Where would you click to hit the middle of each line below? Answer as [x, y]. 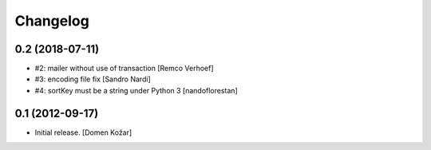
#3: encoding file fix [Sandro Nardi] [93, 79]
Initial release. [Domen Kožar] [83, 132]
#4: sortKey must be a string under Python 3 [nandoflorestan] [136, 90]
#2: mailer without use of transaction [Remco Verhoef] [125, 69]
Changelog [52, 21]
